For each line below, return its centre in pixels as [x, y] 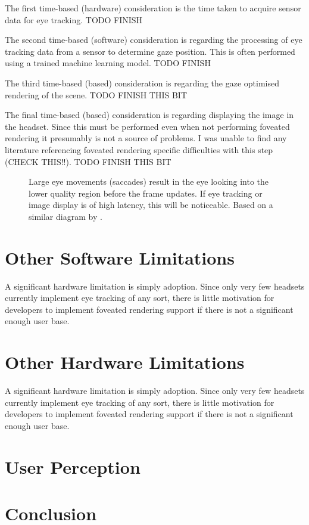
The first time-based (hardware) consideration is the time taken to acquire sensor [153, 8]
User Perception [73, 466]
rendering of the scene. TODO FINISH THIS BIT [96, 94]
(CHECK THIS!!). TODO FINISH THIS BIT [88, 161]
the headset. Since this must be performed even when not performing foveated [147, 126]
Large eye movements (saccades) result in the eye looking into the [149, 181]
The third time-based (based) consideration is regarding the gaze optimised [142, 83]
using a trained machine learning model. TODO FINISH [108, 63]
